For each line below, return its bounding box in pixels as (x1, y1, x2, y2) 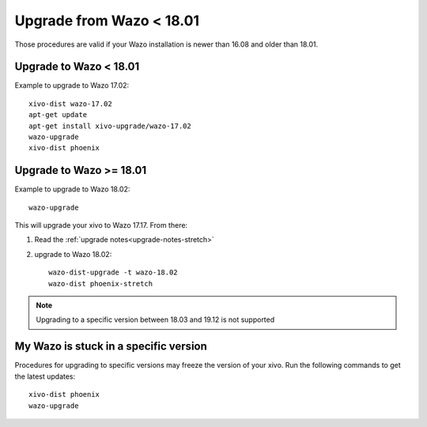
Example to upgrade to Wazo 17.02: (14, 81, 130, 90)
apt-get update (28, 111, 88, 119)
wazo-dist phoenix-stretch (48, 279, 153, 288)
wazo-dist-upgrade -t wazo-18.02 (48, 268, 178, 277)
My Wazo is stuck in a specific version (14, 340, 207, 353)
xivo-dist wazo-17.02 (28, 99, 112, 108)
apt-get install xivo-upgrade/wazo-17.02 (28, 121, 191, 130)
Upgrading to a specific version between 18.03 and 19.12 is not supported (36, 315, 275, 324)
